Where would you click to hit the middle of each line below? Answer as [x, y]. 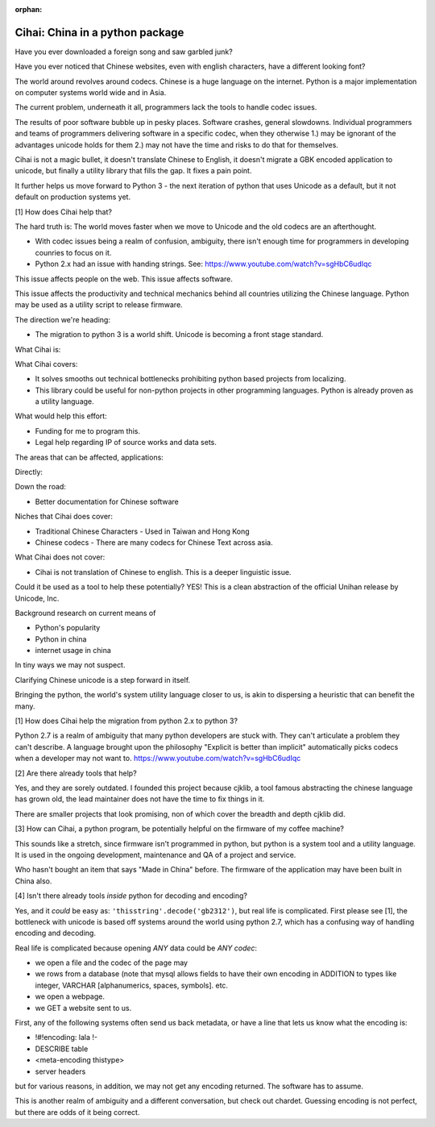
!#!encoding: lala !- [66, 1038]
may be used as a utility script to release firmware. [99, 305]
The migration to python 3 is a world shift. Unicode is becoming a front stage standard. [179, 335]
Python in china [61, 639]
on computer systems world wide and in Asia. [91, 93]
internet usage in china [73, 651]
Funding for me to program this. [88, 430]
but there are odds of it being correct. [77, 1112]
